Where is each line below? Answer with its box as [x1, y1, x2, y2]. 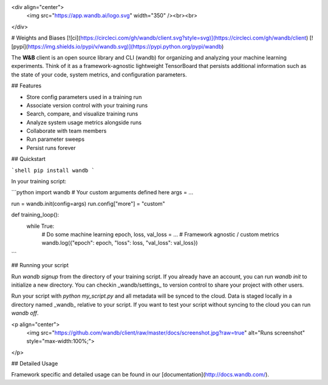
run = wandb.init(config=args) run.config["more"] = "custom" [11, 200, 165, 207]
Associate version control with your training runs [26, 101, 148, 109]
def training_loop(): [11, 211, 60, 219]
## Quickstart [11, 155, 46, 163]
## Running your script [11, 262, 69, 269]
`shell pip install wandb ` [11, 167, 95, 174]
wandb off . [11, 310, 39, 317]
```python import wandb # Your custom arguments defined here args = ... [11, 189, 194, 196]
